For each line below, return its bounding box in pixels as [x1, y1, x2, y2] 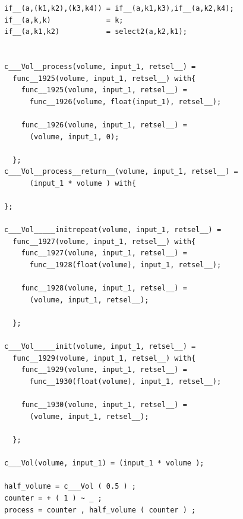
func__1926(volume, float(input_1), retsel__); [29, 97, 222, 106]
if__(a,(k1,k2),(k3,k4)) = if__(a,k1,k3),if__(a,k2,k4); [4, 4, 234, 12]
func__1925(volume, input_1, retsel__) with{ [12, 74, 196, 83]
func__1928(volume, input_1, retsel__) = [21, 284, 187, 293]
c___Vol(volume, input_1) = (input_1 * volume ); [4, 459, 204, 468]
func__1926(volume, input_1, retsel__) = [21, 120, 187, 129]
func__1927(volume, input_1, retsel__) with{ [12, 237, 196, 246]
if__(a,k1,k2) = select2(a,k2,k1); [4, 27, 187, 36]
